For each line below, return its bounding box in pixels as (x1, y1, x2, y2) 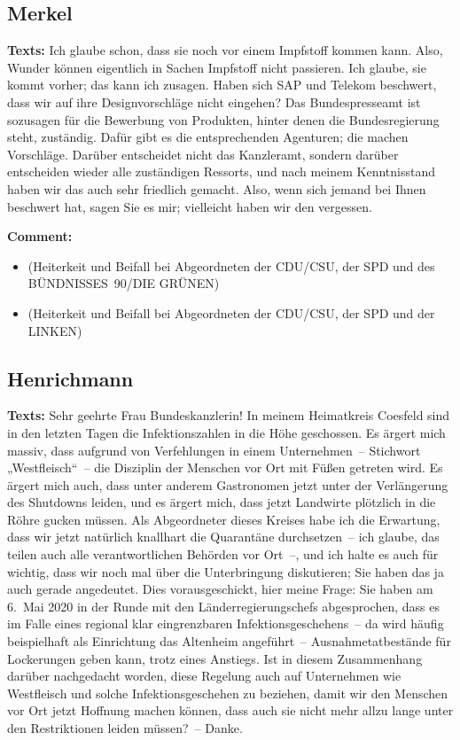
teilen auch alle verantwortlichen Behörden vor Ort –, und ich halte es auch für (7, 545, 439, 564)
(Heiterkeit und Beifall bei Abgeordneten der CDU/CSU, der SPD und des (27, 256, 435, 275)
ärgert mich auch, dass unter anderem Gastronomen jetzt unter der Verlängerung (7, 475, 448, 494)
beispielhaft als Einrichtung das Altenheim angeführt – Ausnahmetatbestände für (7, 632, 451, 650)
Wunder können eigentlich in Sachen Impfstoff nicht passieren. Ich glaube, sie (7, 58, 426, 76)
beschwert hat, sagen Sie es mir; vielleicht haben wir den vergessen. (7, 197, 372, 215)
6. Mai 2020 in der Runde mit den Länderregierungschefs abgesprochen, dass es (7, 596, 440, 615)
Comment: (7, 227, 73, 245)
